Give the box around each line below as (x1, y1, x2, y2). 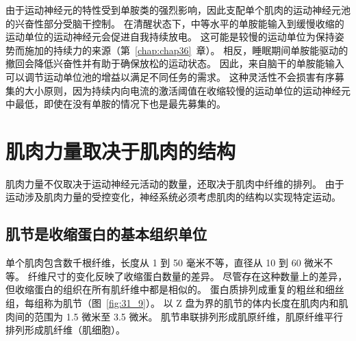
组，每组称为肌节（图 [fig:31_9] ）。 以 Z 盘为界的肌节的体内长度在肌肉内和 (5, 296, 339, 310)
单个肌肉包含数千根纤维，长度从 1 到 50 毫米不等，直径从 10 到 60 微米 (5, 255, 324, 270)
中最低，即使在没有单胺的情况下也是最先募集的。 (5, 97, 226, 111)
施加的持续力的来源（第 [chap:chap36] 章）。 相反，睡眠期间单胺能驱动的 (24, 42, 348, 57)
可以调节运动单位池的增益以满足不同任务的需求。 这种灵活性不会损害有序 (5, 69, 335, 84)
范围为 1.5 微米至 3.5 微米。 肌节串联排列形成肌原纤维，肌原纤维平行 (34, 309, 344, 323)
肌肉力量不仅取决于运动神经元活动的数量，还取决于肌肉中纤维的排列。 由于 (5, 176, 344, 190)
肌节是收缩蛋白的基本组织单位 (5, 223, 207, 244)
